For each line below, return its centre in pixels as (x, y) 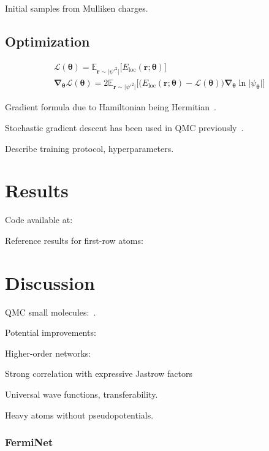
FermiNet (29, 442)
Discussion (50, 282)
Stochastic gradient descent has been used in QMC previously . (124, 127)
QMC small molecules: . (51, 312)
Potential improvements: (51, 332)
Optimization (47, 41)
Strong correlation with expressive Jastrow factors (99, 373)
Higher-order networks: (48, 353)
